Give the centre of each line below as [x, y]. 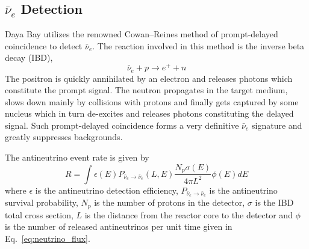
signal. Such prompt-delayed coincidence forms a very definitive [122, 125]
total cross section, [39, 214]
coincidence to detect [44, 45]
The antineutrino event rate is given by [77, 157]
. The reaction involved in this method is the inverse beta [198, 45]
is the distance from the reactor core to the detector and [189, 214]
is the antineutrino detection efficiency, [107, 190]
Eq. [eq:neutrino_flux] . [48, 238]
